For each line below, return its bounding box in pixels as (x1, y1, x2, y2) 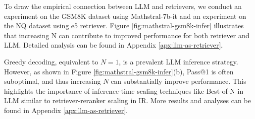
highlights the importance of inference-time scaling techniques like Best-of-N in (4, 85, 244, 96)
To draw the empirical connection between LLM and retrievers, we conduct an (4, 1, 242, 11)
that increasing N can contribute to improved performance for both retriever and (4, 30, 250, 40)
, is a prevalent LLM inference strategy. (118, 56, 238, 66)
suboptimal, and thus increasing (4, 76, 101, 86)
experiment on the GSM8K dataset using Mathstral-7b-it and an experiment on (4, 10, 246, 21)
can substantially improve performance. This (111, 76, 247, 86)
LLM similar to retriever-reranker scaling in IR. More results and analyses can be (4, 95, 251, 106)
